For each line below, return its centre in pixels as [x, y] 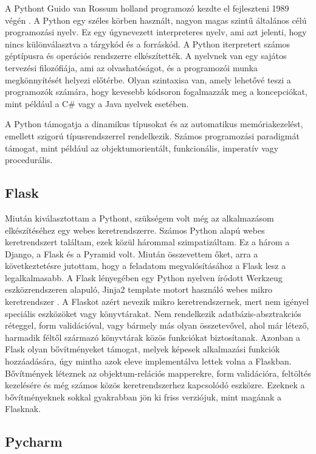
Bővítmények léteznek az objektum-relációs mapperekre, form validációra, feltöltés [158, 373]
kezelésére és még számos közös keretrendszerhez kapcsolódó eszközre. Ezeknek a [155, 385]
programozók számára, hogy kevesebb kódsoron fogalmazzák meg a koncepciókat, [156, 92]
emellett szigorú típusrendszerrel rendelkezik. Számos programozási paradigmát [152, 135]
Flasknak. [23, 409]
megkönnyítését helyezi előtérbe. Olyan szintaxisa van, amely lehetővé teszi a [148, 79]
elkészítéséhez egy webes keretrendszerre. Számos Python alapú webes [135, 230]
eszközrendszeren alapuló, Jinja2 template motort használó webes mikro [139, 289]
